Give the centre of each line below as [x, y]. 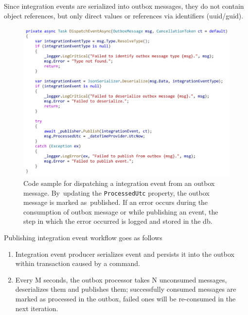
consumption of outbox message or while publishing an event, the [121, 211]
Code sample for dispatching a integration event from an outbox [119, 183]
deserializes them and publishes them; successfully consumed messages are [126, 289]
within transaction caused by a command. [78, 263]
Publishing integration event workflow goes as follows [83, 238]
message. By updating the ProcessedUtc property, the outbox [116, 192]
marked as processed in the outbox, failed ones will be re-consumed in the [125, 299]
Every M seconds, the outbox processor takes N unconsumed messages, [121, 279]
